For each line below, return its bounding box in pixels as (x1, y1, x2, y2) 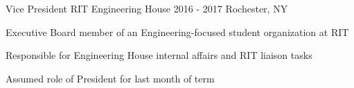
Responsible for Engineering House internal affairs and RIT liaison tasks (6, 48, 312, 62)
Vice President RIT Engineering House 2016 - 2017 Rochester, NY (6, 1, 288, 15)
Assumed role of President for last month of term (6, 71, 215, 85)
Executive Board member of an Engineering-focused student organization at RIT (6, 24, 349, 39)
